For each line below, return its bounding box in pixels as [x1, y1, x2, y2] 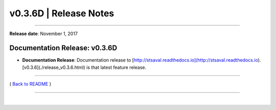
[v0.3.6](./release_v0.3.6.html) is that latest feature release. [22, 64, 147, 70]
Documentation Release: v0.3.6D [9, 44, 118, 52]
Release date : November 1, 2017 [9, 31, 78, 37]
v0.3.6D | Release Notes [9, 8, 114, 19]
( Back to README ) [9, 81, 51, 87]
